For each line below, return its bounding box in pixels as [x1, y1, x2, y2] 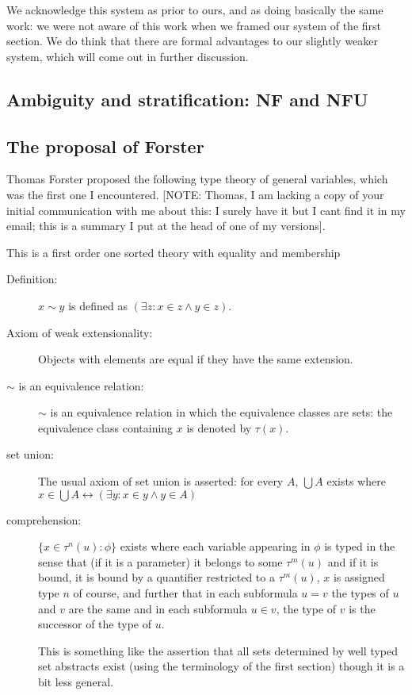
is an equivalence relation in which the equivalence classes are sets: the [50, 404, 393, 420]
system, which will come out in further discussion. [6, 48, 249, 64]
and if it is [327, 553, 379, 570]
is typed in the [324, 538, 395, 555]
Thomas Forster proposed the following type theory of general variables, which [6, 171, 388, 187]
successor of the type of [38, 616, 151, 632]
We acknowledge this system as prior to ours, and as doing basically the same [6, 2, 383, 17]
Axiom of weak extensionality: [6, 324, 153, 340]
